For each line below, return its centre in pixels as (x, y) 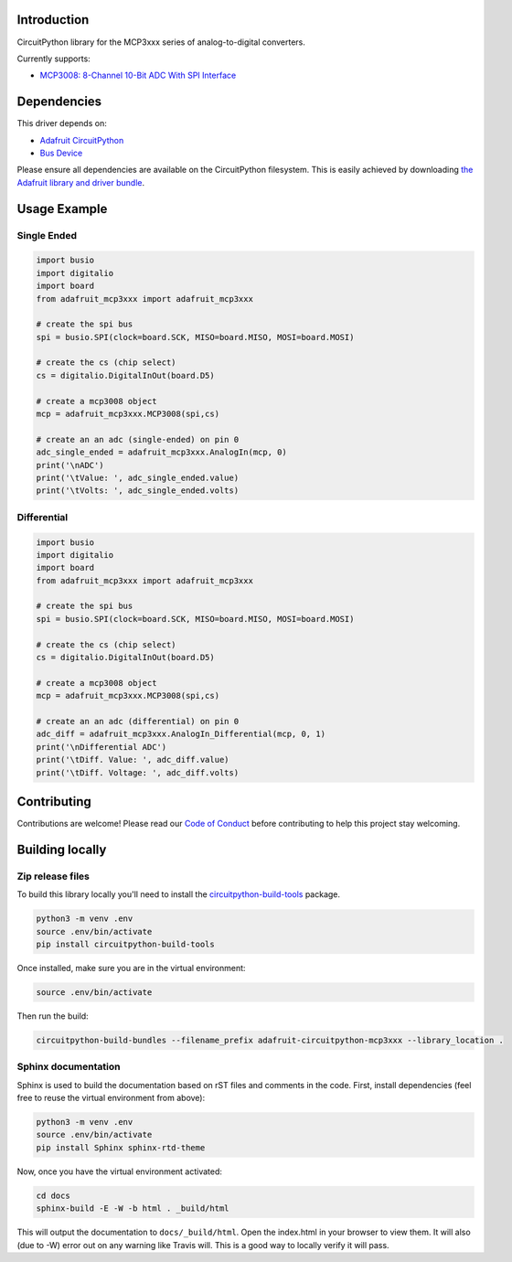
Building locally (62, 849)
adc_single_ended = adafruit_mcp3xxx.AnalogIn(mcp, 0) (161, 452)
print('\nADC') (70, 465)
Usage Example (62, 209)
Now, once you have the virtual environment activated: (120, 1171)
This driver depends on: (62, 123)
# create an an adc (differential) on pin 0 (138, 721)
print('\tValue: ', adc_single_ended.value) (138, 477)
